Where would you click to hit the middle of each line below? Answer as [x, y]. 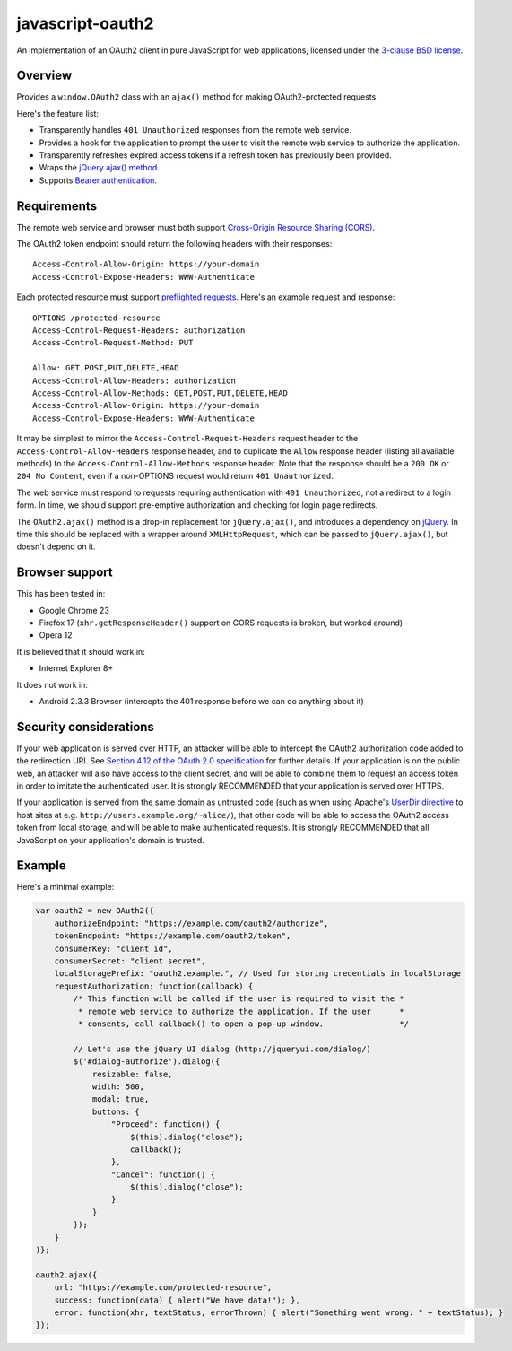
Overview [44, 76]
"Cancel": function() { [163, 1174]
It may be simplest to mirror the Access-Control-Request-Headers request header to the [187, 439]
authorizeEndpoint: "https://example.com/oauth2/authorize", [191, 923]
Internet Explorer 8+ [76, 668]
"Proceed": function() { [165, 1124]
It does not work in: [52, 684]
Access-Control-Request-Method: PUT [113, 343]
